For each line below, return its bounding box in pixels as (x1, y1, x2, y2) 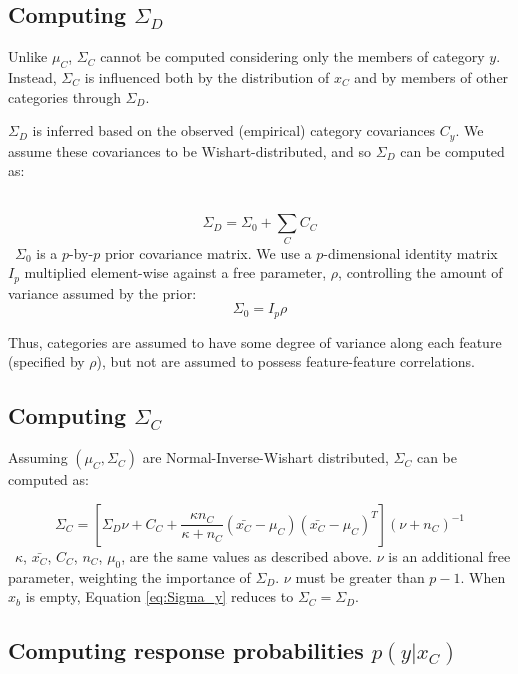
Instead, (8, 67, 57, 87)
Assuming (8, 447, 68, 468)
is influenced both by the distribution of (84, 67, 330, 87)
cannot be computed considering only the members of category (100, 46, 485, 67)
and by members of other (354, 67, 509, 87)
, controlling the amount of (338, 262, 503, 283)
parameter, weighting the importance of (8, 566, 251, 587)
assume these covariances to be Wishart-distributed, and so (8, 140, 372, 161)
